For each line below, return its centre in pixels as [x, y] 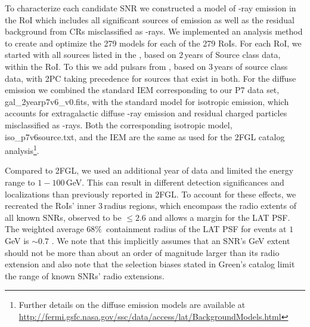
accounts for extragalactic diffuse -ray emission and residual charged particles [146, 113]
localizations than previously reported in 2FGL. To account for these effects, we [151, 194]
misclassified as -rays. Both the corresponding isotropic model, [119, 124]
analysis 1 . [22, 149]
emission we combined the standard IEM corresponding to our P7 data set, [142, 90]
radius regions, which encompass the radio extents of [200, 206]
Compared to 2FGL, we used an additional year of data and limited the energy [149, 170]
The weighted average [44, 229]
